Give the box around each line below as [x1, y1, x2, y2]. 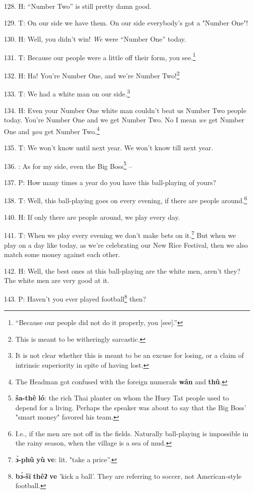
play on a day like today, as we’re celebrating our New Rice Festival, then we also [4, 239, 248, 250]
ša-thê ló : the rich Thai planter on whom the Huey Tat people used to [15, 393, 229, 403]
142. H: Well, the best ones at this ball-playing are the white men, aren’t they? [4, 265, 241, 276]
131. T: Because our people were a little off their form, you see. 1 [4, 50, 196, 62]
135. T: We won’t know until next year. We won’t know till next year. [4, 142, 213, 152]
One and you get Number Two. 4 [4, 124, 100, 136]
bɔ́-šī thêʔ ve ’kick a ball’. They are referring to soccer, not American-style [15, 470, 242, 481]
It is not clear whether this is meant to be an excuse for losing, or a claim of [15, 350, 244, 360]
